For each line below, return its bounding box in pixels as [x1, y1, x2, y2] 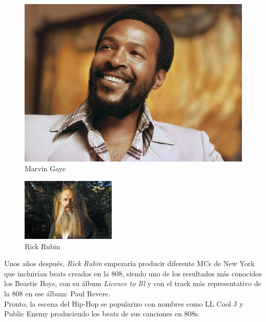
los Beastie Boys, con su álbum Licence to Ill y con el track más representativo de [4, 278, 261, 289]
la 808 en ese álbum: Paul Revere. [4, 288, 110, 298]
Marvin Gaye [25, 163, 66, 174]
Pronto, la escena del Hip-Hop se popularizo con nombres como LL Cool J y [4, 298, 243, 309]
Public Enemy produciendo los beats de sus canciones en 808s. [4, 308, 200, 319]
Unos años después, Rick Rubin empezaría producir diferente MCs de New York [4, 258, 255, 269]
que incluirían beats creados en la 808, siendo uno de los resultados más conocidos [4, 268, 262, 278]
